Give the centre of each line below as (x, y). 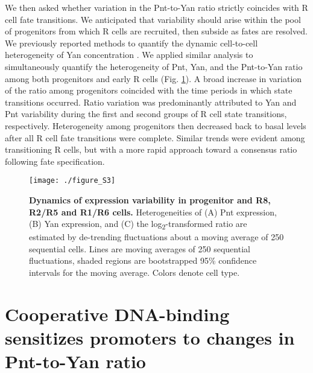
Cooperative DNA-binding (117, 314)
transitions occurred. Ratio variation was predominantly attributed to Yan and (151, 102)
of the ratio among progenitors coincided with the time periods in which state (149, 90)
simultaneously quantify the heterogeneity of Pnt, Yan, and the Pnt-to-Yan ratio (154, 66)
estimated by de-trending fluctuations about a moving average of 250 (156, 237)
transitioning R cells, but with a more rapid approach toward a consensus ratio (151, 149)
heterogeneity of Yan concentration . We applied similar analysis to (129, 55)
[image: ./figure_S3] (72, 181)
